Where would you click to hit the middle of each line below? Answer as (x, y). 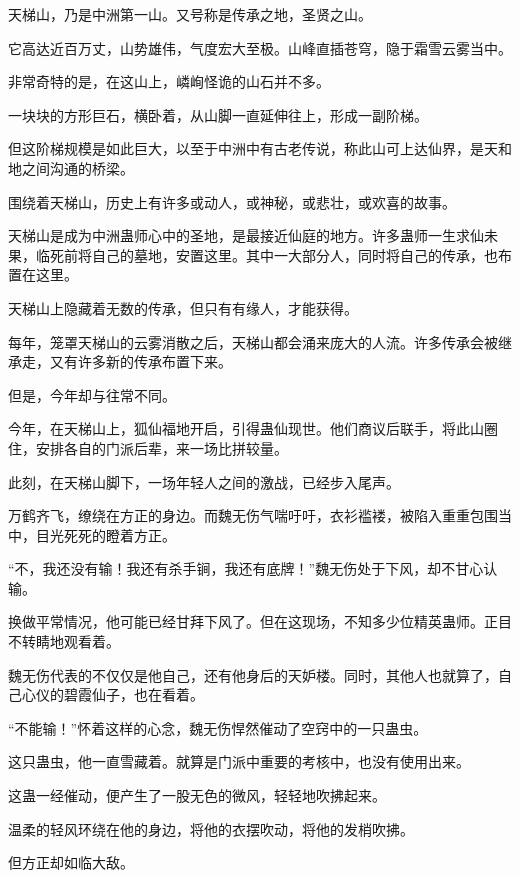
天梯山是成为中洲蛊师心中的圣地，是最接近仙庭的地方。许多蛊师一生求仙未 (253, 235)
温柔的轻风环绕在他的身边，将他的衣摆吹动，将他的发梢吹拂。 (211, 828)
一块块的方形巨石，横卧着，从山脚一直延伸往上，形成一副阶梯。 (218, 114)
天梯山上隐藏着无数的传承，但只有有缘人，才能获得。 (183, 307)
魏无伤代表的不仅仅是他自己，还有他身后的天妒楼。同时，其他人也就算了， (253, 674)
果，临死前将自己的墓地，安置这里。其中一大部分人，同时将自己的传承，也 (253, 254)
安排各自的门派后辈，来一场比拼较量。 (161, 447)
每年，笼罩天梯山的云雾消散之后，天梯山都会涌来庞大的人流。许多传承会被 (253, 341)
